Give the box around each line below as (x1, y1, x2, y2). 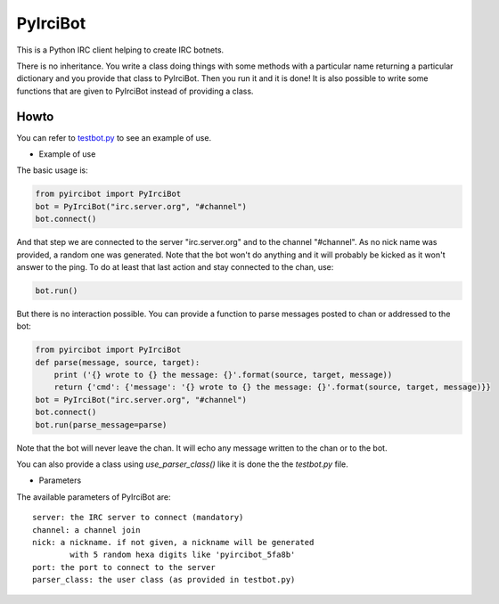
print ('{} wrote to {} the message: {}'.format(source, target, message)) (53, 370, 393, 380)
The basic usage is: (16, 165, 88, 175)
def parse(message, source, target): (35, 357, 200, 367)
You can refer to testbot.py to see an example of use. (16, 132, 212, 143)
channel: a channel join (32, 525, 141, 535)
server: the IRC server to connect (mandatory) (32, 512, 244, 523)
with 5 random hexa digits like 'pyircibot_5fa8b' (70, 550, 296, 560)
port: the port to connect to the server (32, 562, 216, 572)
